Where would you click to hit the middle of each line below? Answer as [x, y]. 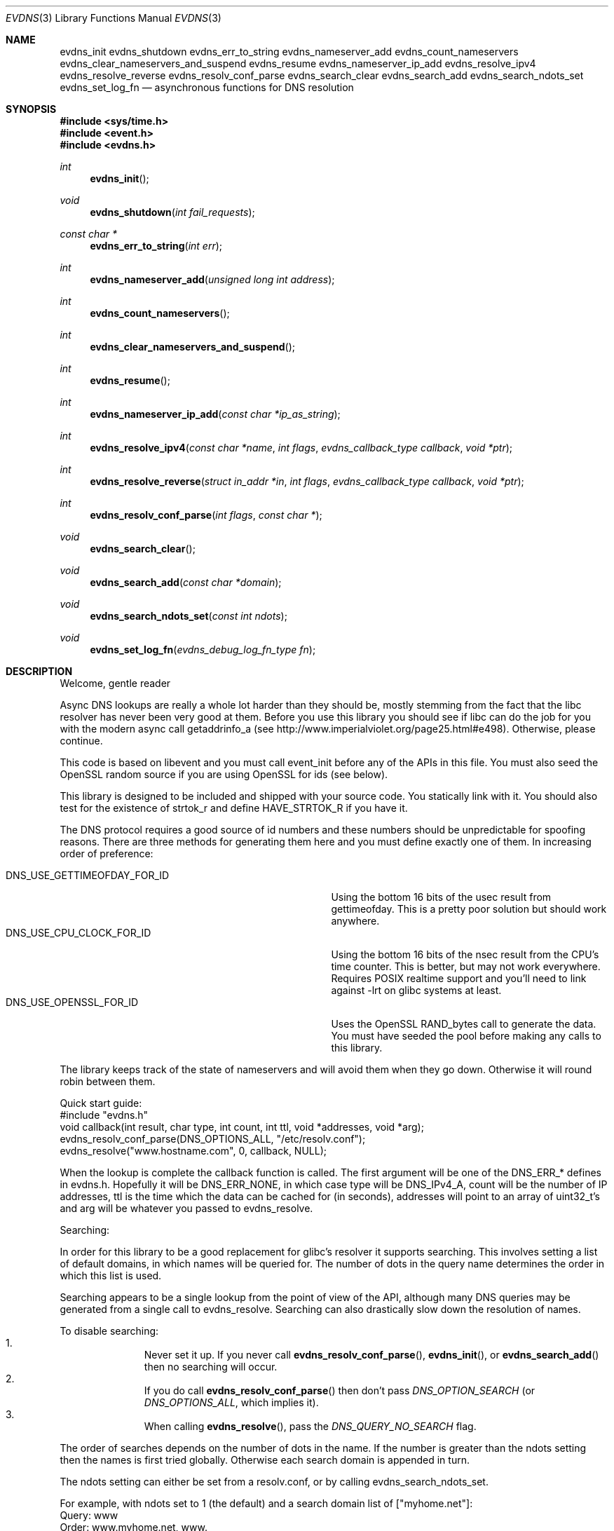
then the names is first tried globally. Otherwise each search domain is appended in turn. [265, 1460]
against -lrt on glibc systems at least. [416, 990]
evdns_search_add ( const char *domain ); [186, 582]
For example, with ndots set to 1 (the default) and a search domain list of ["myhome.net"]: [266, 1503]
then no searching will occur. [211, 1367]
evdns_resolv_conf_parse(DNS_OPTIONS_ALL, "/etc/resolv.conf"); [213, 1139]
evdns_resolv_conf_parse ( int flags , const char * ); [206, 515]
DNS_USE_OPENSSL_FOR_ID [72, 1002]
